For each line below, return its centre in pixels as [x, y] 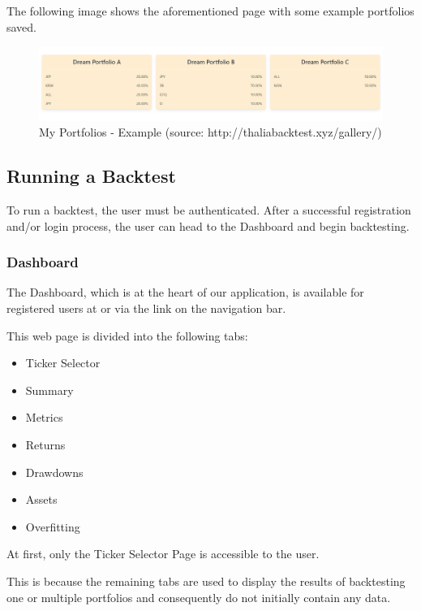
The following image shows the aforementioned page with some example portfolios [210, 11]
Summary [49, 390]
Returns [45, 445]
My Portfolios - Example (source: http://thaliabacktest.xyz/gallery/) [210, 132]
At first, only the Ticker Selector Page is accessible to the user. [163, 554]
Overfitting [53, 526]
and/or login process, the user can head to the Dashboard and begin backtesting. [208, 225]
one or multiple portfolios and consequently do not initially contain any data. [199, 597]
